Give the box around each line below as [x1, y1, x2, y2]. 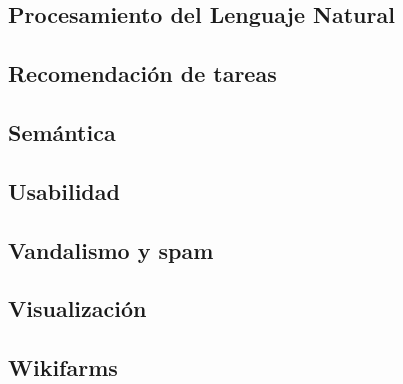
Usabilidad [8, 175, 120, 206]
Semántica [8, 116, 116, 147]
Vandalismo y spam [8, 234, 214, 265]
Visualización [8, 293, 147, 324]
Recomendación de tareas [8, 58, 277, 89]
